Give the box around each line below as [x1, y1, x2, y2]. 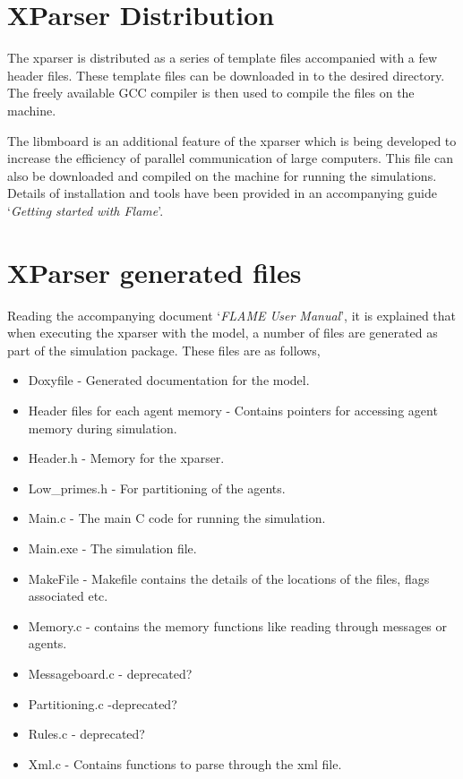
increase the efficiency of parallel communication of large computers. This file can [7, 149, 454, 167]
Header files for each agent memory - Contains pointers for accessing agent [28, 400, 438, 419]
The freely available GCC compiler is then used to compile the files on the [7, 83, 415, 102]
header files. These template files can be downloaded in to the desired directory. [7, 65, 445, 84]
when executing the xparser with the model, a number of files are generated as [7, 323, 438, 342]
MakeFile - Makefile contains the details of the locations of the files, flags [28, 569, 430, 587]
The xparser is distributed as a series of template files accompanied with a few [7, 48, 438, 67]
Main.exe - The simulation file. [28, 538, 197, 557]
